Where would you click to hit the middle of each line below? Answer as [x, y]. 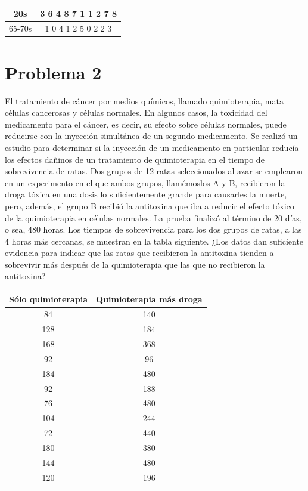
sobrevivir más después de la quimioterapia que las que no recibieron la [135, 264]
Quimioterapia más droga [149, 299]
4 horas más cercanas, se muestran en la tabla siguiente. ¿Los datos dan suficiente [154, 241]
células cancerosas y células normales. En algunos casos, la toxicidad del [136, 112]
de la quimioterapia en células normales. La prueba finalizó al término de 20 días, [153, 217]
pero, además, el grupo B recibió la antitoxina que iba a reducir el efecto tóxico [150, 206]
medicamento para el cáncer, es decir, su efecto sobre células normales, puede [146, 124]
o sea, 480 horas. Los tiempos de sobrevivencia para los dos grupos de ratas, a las [153, 229]
